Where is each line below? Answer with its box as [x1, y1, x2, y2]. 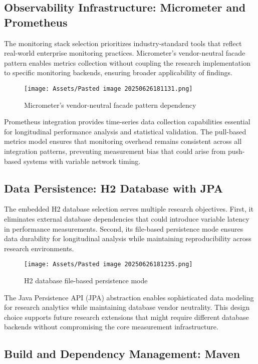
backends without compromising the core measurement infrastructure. [4, 321, 218, 332]
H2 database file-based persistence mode [24, 275, 148, 286]
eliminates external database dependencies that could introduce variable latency [4, 213, 249, 224]
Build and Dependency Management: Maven [4, 346, 240, 361]
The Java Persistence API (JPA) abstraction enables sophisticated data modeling [4, 292, 254, 302]
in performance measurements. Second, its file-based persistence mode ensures [4, 223, 243, 234]
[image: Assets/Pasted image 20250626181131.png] [24, 85, 193, 92]
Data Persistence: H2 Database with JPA [4, 180, 223, 196]
